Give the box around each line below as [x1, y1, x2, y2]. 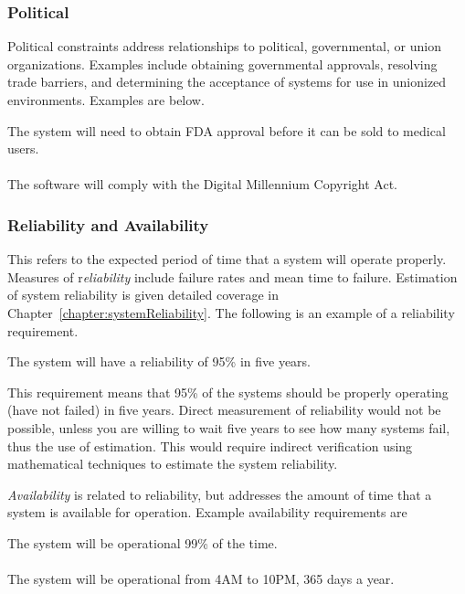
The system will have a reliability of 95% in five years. [7, 352, 311, 371]
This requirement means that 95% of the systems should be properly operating [7, 382, 449, 401]
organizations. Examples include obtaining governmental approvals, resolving [7, 54, 438, 73]
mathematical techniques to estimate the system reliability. [7, 454, 338, 473]
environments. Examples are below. [7, 90, 205, 109]
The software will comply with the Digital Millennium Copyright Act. [7, 175, 397, 194]
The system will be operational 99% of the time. [7, 533, 278, 552]
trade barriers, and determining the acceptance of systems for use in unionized [7, 72, 447, 91]
